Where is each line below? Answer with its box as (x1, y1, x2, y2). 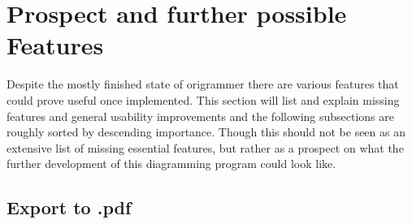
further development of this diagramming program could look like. (7, 155, 336, 172)
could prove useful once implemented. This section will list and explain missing (7, 91, 400, 108)
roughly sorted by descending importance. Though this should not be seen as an (7, 123, 405, 140)
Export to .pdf (7, 195, 132, 220)
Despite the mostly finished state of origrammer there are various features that (7, 75, 399, 93)
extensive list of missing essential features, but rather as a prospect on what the (7, 139, 404, 156)
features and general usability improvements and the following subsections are (7, 107, 395, 124)
